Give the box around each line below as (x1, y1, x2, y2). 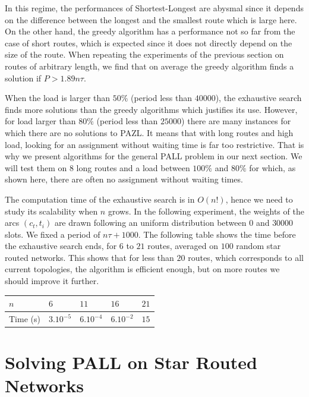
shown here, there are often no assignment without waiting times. (5, 173, 243, 185)
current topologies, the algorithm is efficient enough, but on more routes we (5, 263, 280, 275)
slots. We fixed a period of (5, 228, 100, 240)
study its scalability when (5, 204, 98, 217)
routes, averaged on (147, 240, 219, 252)
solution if (5, 71, 42, 84)
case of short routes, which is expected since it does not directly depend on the (5, 36, 292, 49)
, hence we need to (225, 193, 293, 205)
